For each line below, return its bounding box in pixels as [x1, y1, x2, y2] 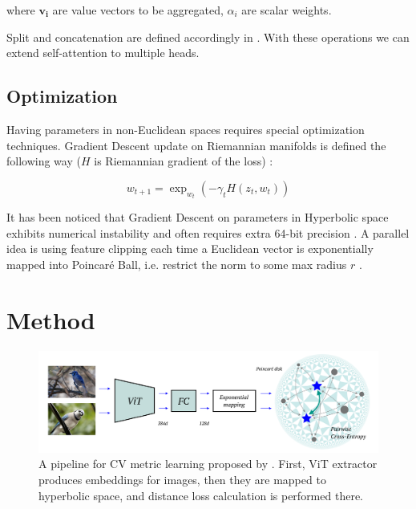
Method [6, 303, 95, 336]
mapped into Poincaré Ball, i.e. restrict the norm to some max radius [6, 255, 347, 272]
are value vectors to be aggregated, [52, 2, 224, 18]
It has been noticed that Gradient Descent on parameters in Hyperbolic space [6, 209, 389, 226]
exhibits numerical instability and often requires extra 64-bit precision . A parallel [6, 224, 410, 241]
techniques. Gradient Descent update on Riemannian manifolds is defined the [6, 136, 386, 153]
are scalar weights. [241, 2, 332, 18]
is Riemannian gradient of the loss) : [94, 153, 273, 169]
